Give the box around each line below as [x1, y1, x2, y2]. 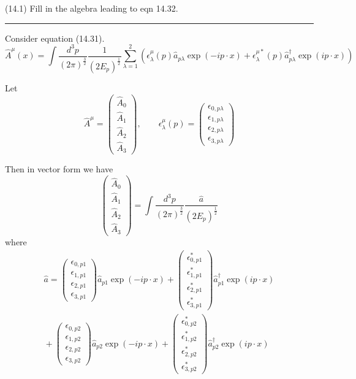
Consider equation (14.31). [5, 31, 105, 44]
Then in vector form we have [5, 163, 113, 175]
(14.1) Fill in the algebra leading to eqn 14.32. [5, 2, 178, 14]
